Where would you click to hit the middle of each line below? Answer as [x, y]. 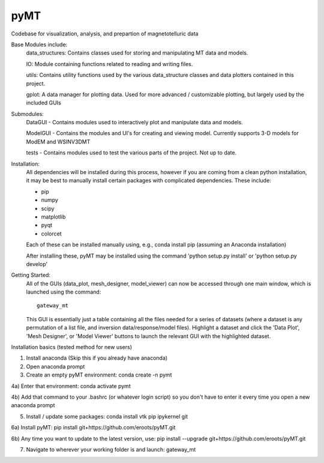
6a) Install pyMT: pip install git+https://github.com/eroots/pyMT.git [93, 428]
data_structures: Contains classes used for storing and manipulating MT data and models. [137, 53]
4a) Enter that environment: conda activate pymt [71, 386]
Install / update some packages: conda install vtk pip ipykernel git [107, 416]
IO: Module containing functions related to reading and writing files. [109, 64]
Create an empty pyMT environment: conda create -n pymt [99, 375]
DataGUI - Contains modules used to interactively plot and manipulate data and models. [134, 123]
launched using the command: [64, 292]
